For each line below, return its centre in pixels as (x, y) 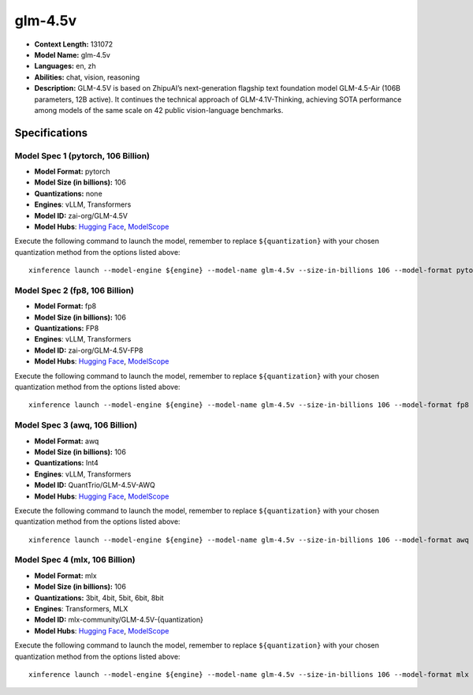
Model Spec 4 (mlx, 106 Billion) (75, 560)
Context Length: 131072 (74, 44)
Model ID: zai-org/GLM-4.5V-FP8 (89, 350)
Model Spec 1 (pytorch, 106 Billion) (82, 155)
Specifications (51, 133)
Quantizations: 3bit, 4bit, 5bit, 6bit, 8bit (99, 598)
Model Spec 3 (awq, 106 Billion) (76, 425)
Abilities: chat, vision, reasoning (87, 77)
